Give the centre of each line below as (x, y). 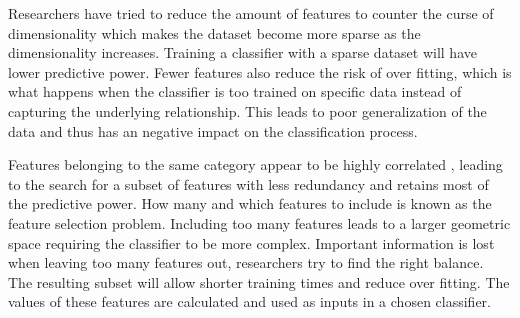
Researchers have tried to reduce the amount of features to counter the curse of (251, 13)
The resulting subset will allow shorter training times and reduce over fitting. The (259, 281)
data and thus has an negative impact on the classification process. (213, 130)
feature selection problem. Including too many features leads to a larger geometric (259, 222)
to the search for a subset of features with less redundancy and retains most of (248, 183)
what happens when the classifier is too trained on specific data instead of (235, 91)
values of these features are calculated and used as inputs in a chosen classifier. (249, 301)
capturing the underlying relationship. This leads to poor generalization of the (247, 110)
